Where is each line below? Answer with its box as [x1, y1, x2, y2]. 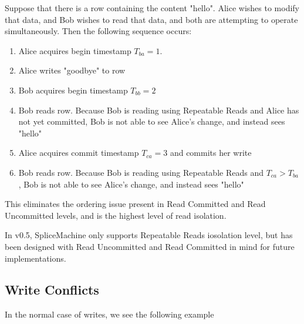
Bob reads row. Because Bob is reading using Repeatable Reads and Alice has [18, 103, 299, 116]
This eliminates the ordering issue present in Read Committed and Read [5, 198, 266, 210]
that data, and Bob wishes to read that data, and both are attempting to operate [5, 13, 298, 25]
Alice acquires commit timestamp [18, 146, 139, 159]
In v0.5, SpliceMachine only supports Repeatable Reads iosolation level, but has [5, 229, 293, 241]
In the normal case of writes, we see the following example [5, 308, 214, 320]
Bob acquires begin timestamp [18, 83, 128, 96]
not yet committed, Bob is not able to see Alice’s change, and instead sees [18, 115, 285, 128]
